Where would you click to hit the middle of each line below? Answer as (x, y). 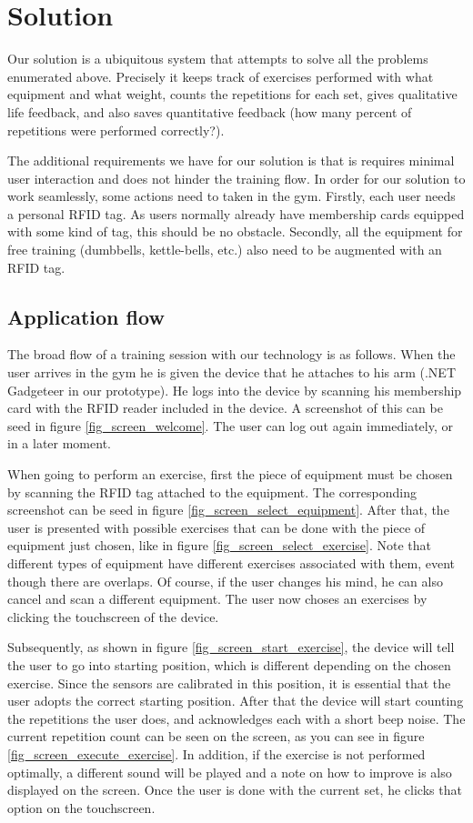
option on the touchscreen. (81, 807)
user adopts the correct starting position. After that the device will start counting (236, 701)
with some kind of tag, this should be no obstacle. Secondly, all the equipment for (235, 231)
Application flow (86, 316)
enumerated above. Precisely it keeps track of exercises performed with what (221, 76)
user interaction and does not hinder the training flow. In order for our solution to (236, 178)
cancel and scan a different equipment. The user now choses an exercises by (217, 599)
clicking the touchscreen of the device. (113, 616)
